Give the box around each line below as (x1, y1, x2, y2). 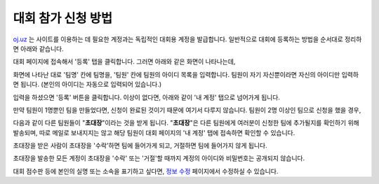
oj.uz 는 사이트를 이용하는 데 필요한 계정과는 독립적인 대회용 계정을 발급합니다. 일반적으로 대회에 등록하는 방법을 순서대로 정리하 (13, 35, 362, 43)
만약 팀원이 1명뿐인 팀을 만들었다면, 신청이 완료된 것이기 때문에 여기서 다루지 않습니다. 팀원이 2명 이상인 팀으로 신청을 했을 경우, (13, 106, 361, 114)
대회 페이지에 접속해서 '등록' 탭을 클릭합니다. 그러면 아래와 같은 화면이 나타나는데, (13, 57, 236, 66)
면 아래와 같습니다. (13, 44, 64, 52)
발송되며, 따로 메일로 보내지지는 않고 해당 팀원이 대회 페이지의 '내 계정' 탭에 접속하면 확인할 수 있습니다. (13, 128, 295, 136)
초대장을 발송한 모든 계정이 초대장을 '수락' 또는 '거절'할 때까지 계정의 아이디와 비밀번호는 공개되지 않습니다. (13, 154, 305, 162)
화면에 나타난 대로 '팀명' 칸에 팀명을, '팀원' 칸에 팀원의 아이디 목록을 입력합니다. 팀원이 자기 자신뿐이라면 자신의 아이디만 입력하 (13, 70, 359, 78)
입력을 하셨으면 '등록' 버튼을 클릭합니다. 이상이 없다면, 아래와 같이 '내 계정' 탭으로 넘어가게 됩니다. (13, 93, 281, 101)
